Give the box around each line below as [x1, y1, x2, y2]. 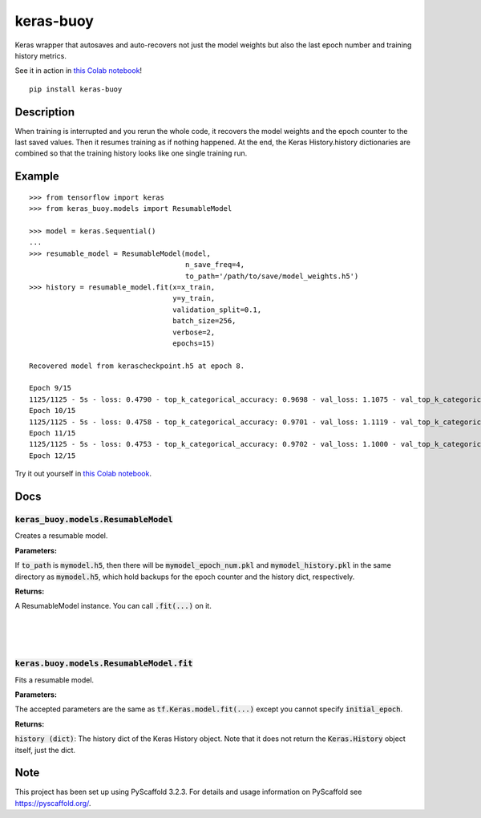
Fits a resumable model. [14, 674, 95, 685]
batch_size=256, [172, 317, 236, 326]
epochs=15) [172, 338, 216, 348]
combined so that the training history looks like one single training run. [14, 148, 248, 158]
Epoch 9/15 [29, 383, 72, 393]
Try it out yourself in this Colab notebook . [14, 469, 152, 479]
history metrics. [14, 51, 67, 60]
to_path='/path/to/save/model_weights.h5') [184, 271, 359, 281]
